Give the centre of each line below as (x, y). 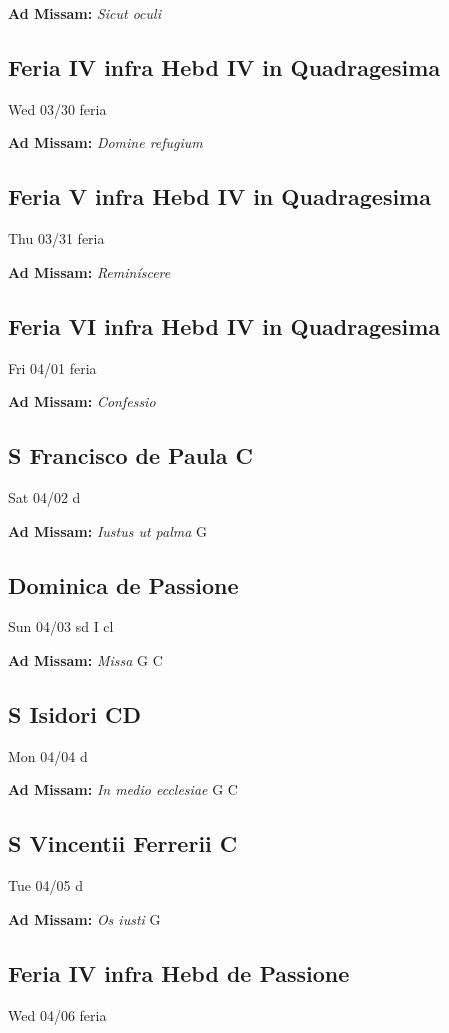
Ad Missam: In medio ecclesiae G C (123, 789)
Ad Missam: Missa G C (85, 659)
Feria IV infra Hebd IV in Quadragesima (224, 66)
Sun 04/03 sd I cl (61, 626)
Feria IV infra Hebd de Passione (179, 972)
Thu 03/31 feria (56, 238)
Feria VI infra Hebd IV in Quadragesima (224, 325)
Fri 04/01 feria (52, 367)
